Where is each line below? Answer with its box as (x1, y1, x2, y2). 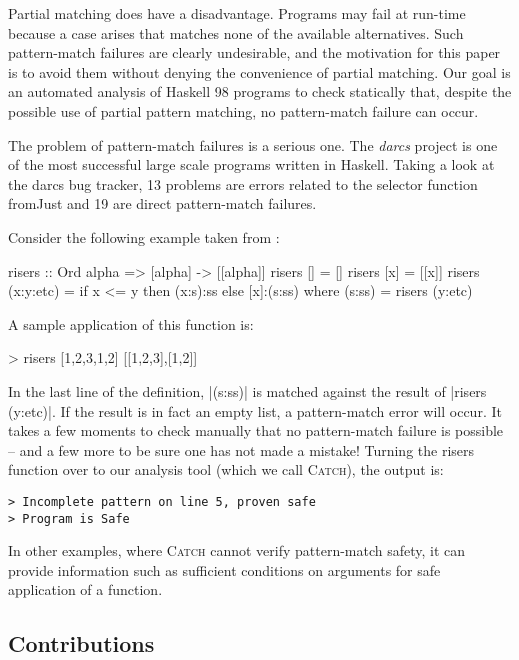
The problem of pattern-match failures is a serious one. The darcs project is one (8, 134, 498, 155)
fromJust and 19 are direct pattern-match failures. (8, 193, 317, 214)
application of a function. (8, 579, 163, 600)
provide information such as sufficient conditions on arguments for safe (8, 559, 441, 580)
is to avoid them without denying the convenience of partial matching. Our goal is (8, 61, 511, 82)
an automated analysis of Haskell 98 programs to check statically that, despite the (8, 81, 512, 102)
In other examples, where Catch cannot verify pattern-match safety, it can (8, 540, 466, 561)
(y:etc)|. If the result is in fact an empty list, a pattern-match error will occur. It (8, 400, 502, 421)
